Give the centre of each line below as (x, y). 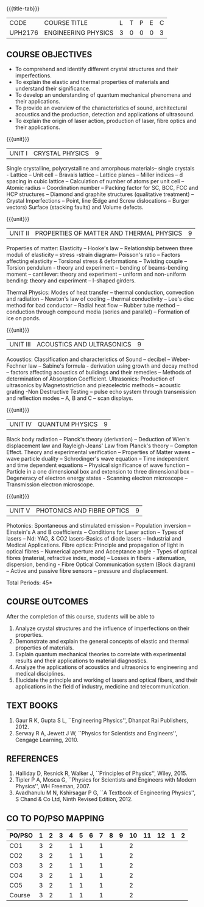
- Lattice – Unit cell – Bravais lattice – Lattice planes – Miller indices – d (95, 175)
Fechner (17, 366)
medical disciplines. (40, 673)
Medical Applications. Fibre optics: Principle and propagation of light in (95, 545)
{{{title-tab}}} (23, 9)
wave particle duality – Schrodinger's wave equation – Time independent (97, 459)
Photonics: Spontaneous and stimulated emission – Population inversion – (98, 526)
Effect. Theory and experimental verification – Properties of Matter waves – (100, 452)
